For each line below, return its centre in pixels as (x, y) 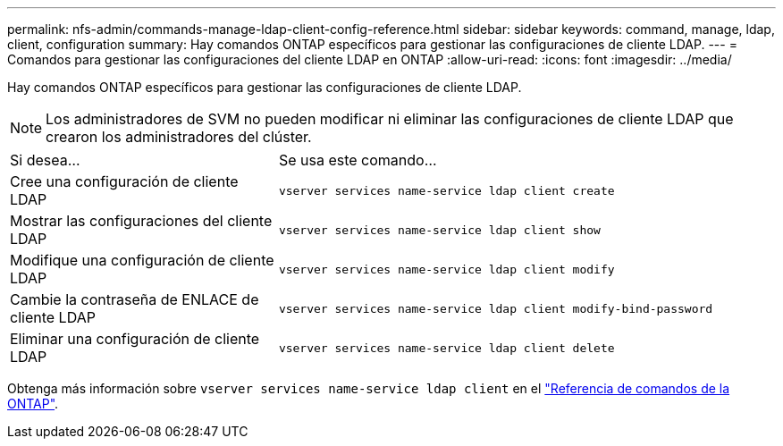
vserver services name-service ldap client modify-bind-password (496, 308)
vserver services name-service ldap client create (446, 190)
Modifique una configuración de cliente (142, 260)
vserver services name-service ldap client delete (446, 348)
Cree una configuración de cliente (124, 181)
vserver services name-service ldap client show (439, 230)
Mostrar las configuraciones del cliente (141, 221)
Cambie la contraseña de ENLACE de (135, 299)
